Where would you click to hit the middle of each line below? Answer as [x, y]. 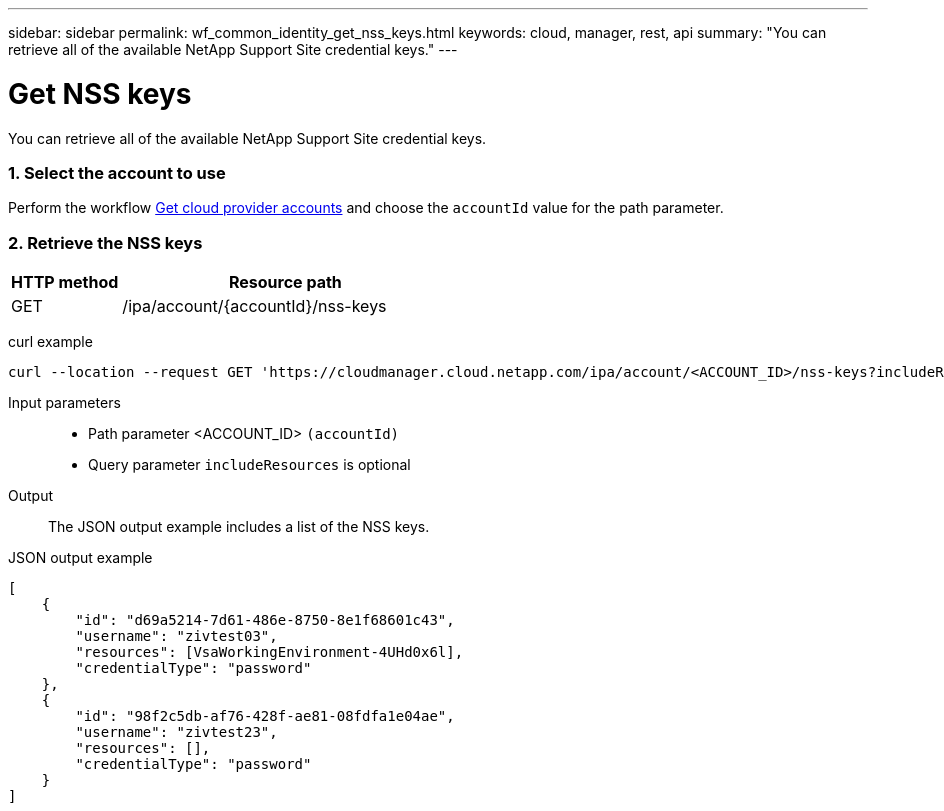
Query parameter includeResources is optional [249, 464]
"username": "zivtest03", [176, 636]
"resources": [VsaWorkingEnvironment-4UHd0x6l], [269, 652]
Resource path [285, 282]
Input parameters [64, 402]
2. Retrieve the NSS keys [105, 242]
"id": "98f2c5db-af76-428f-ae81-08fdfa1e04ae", [265, 716]
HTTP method [65, 282]
